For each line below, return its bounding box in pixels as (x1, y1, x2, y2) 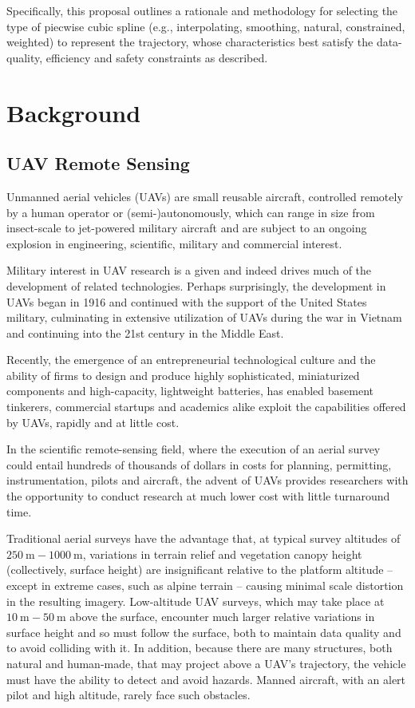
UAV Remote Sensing (6, 151, 190, 176)
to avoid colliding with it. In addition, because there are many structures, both (6, 639, 393, 656)
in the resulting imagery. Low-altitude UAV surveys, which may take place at (6, 592, 385, 609)
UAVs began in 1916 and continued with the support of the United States (6, 293, 367, 310)
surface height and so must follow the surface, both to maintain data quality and (6, 623, 401, 640)
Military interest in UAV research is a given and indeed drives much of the (6, 262, 372, 279)
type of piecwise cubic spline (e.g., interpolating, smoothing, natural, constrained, (6, 18, 405, 34)
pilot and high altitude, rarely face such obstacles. (6, 686, 251, 703)
